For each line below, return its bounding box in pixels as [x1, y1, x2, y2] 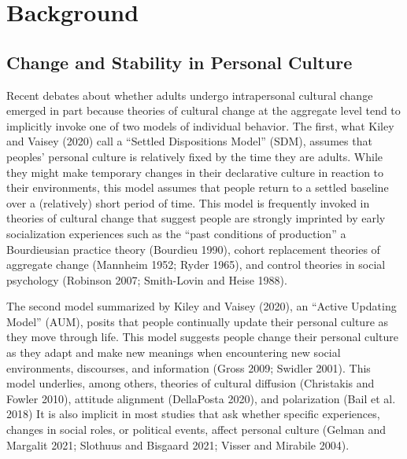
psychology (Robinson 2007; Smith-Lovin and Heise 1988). [6, 271, 287, 288]
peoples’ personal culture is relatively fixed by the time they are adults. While [6, 148, 383, 164]
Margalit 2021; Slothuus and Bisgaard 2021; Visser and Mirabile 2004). [6, 436, 350, 453]
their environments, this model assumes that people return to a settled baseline [6, 179, 389, 196]
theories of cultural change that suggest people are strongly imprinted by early [6, 210, 386, 226]
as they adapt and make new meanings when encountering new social [6, 344, 341, 361]
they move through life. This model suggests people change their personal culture [6, 329, 398, 345]
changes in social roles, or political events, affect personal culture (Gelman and [6, 421, 387, 438]
